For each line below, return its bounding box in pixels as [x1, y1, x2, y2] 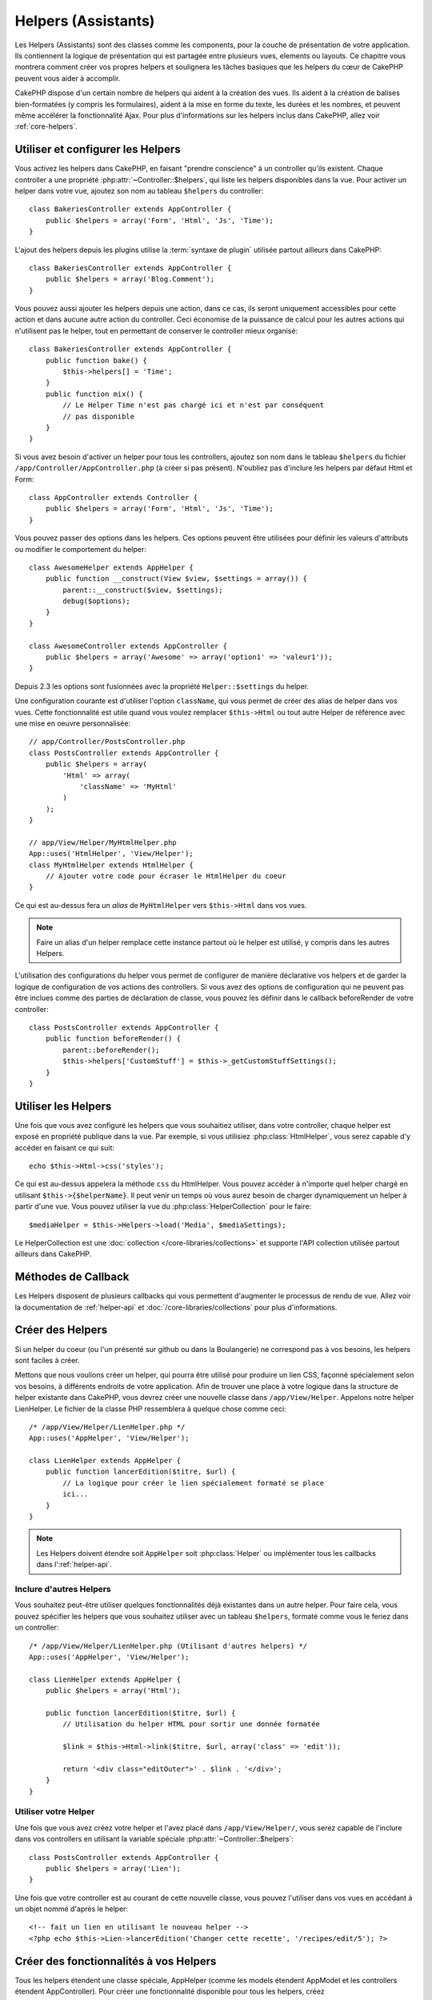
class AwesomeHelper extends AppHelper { [29, 562, 194, 572]
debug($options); [62, 597, 131, 606]
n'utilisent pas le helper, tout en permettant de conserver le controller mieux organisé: [14, 326, 298, 335]
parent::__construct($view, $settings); [62, 585, 223, 594]
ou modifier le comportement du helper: [14, 544, 147, 554]
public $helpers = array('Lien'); [45, 1864, 182, 1873]
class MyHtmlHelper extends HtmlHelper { [29, 860, 194, 870]
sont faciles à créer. [14, 1355, 80, 1365]
